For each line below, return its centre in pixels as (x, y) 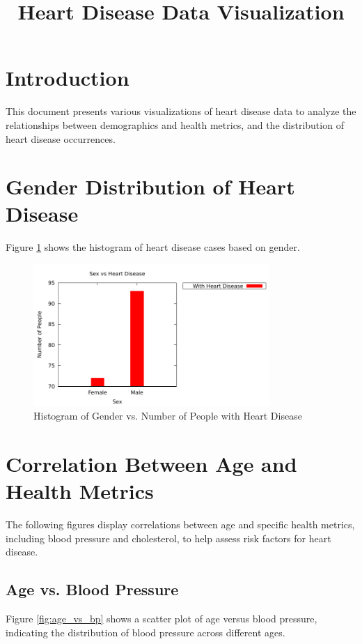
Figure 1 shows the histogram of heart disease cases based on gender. (153, 247)
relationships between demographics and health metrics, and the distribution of (175, 124)
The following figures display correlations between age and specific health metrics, (180, 524)
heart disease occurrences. (61, 138)
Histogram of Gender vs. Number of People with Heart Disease (168, 416)
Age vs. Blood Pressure (92, 589)
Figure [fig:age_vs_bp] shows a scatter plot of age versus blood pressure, (162, 618)
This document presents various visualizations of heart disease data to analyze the (181, 111)
